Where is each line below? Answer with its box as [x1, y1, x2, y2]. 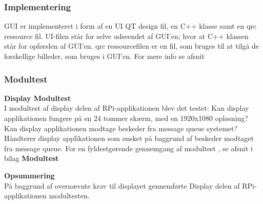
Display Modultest [4, 92, 71, 103]
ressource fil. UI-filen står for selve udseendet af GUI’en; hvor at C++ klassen [4, 30, 249, 41]
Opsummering [4, 170, 55, 180]
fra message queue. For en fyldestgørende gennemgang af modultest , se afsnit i [4, 142, 253, 153]
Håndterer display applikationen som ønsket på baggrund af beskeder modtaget [4, 133, 254, 144]
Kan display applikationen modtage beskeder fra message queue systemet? [4, 123, 238, 133]
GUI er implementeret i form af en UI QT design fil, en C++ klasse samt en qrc [4, 21, 257, 31]
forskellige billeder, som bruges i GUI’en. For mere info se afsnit [4, 51, 205, 61]
